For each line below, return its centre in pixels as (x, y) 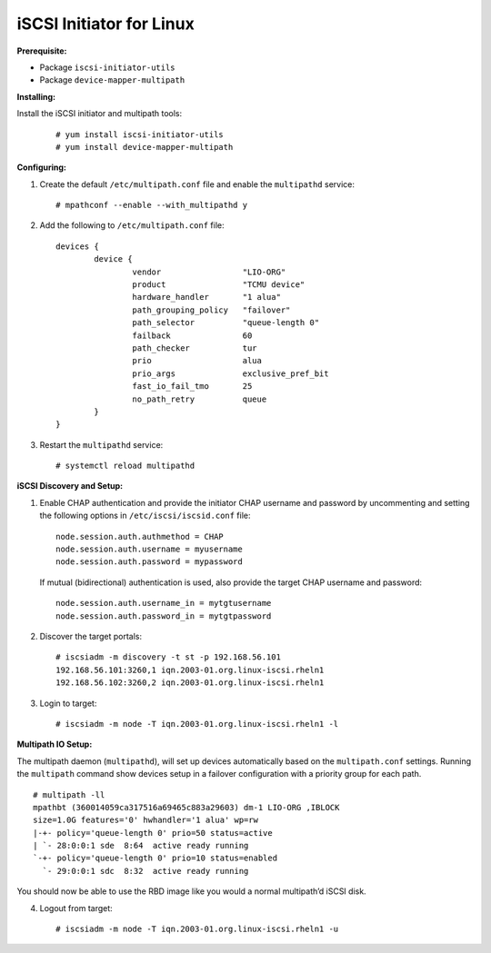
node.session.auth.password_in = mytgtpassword (164, 616)
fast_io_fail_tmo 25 (192, 387)
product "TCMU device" (219, 285)
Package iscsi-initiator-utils (108, 67)
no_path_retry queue (200, 399)
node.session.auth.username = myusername (149, 549)
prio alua (197, 361)
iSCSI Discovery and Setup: (70, 486)
